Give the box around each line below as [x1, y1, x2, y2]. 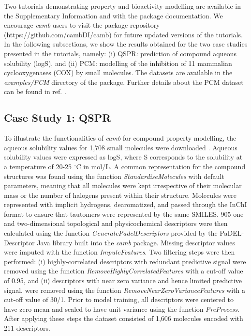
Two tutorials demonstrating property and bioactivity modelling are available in [4, 1, 241, 11]
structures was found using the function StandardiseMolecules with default [4, 171, 224, 181]
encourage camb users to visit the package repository [4, 20, 160, 30]
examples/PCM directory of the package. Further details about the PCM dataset [4, 77, 244, 87]
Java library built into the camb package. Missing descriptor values [37, 237, 235, 247]
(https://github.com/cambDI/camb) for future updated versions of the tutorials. [4, 29, 243, 39]
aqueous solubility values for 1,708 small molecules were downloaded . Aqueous [4, 142, 237, 152]
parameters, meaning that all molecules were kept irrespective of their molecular [4, 180, 242, 191]
